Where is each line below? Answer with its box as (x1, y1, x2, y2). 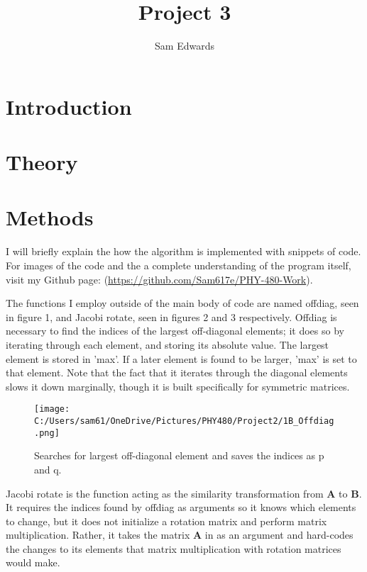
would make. (6, 555, 60, 570)
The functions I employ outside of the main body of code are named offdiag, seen (6, 296, 359, 310)
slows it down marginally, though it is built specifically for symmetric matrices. (6, 378, 350, 393)
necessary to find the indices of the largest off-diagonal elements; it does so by (6, 323, 344, 338)
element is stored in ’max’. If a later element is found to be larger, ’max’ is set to (6, 351, 357, 366)
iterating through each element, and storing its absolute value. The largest (6, 337, 329, 352)
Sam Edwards (155, 38, 214, 53)
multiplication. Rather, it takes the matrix (6, 527, 190, 542)
